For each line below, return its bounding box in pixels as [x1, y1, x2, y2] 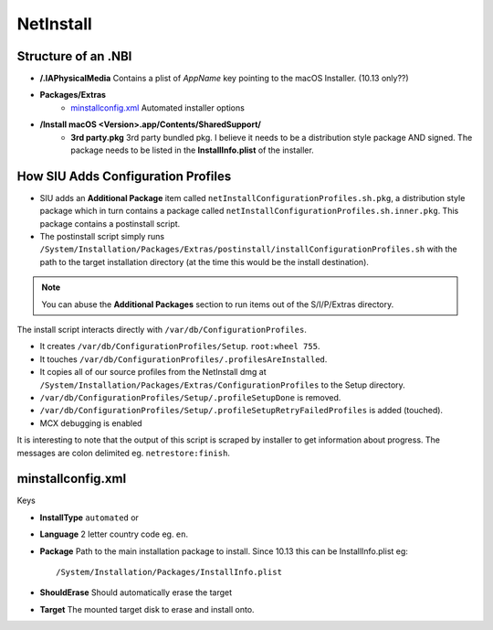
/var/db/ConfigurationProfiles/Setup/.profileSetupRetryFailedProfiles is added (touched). [39, 405, 443, 416]
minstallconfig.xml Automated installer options [70, 101, 246, 113]
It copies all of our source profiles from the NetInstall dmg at [39, 367, 267, 378]
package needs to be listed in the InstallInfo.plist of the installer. [70, 144, 314, 155]
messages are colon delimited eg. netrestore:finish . [16, 447, 230, 458]
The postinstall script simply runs [39, 231, 164, 242]
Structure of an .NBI [16, 48, 132, 64]
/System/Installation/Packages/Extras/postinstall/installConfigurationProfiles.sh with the [39, 243, 457, 255]
